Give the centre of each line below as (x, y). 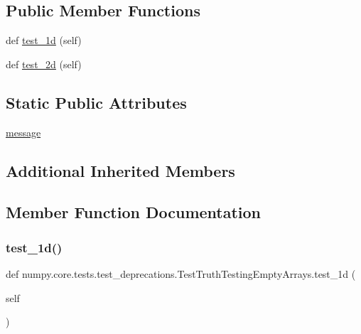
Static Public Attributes (96, 102)
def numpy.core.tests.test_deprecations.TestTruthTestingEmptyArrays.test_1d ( (181, 273)
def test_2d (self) (44, 64)
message (23, 132)
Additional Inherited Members (120, 170)
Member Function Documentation (134, 212)
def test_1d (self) (44, 40)
